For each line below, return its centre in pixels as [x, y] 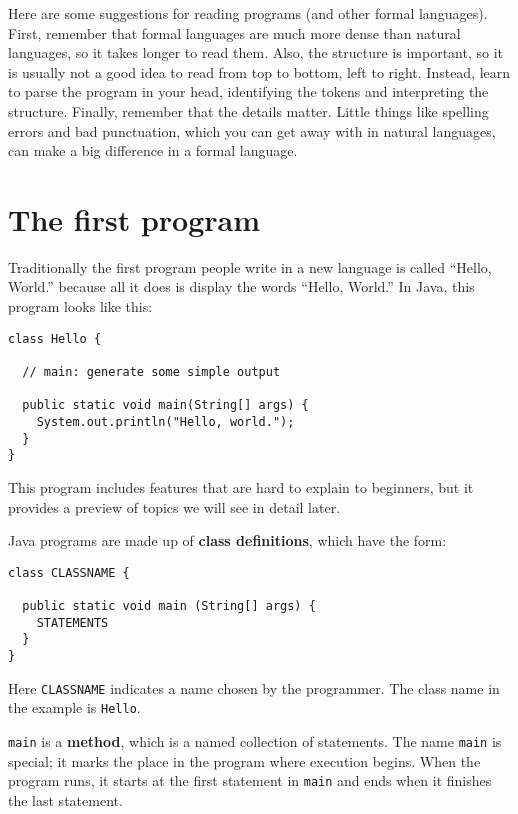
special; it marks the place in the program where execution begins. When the [244, 760]
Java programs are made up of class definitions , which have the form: [227, 540]
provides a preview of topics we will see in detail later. [174, 506]
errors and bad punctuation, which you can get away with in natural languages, [252, 130]
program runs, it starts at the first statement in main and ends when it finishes [250, 780]
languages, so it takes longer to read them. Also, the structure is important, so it [255, 52]
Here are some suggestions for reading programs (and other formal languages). [248, 13]
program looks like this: [80, 306]
